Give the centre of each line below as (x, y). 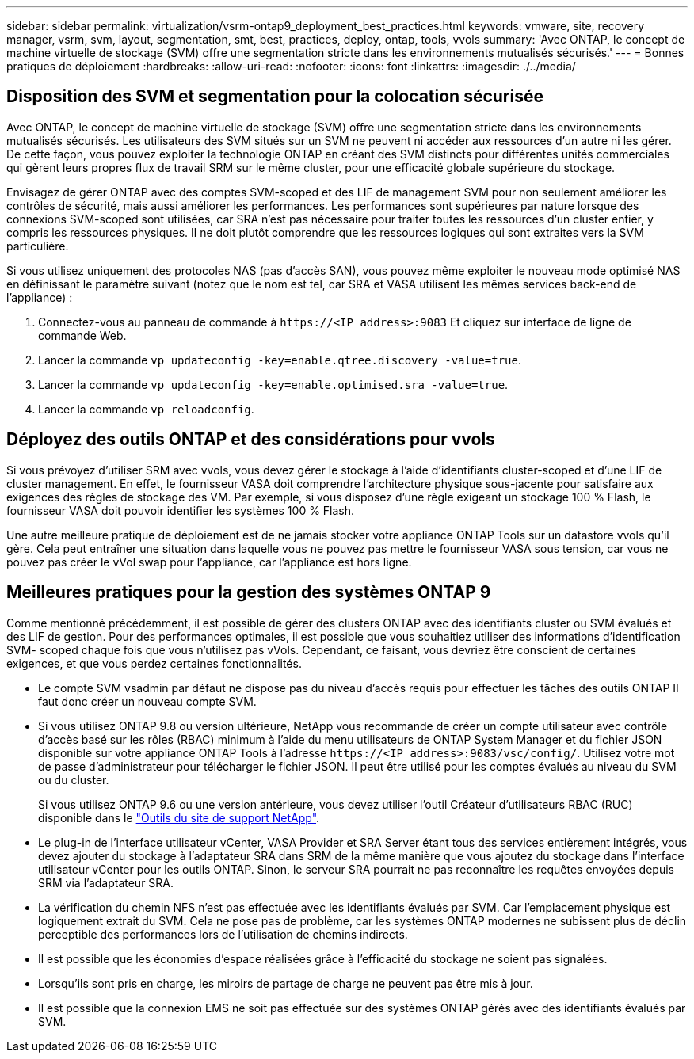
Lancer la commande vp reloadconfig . (146, 409)
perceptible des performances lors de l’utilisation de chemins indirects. (223, 934)
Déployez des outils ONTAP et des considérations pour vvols (251, 440)
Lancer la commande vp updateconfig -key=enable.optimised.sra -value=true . (273, 384)
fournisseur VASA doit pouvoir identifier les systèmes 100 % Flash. (181, 510)
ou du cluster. (74, 779)
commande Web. (82, 335)
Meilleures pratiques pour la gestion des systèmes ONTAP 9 (249, 592)
